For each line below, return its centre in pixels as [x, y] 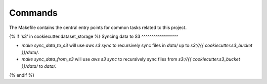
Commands [33, 13]
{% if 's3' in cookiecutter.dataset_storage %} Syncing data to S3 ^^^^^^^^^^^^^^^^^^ [94, 36]
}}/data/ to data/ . [39, 66]
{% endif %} [22, 75]
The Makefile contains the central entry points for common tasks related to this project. [98, 28]
